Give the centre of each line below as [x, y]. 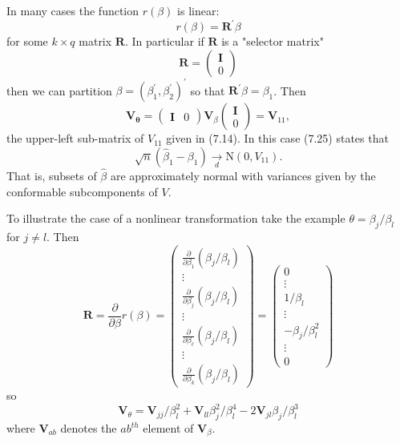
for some [27, 41]
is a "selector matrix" [273, 41]
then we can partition [59, 90]
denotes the [89, 428]
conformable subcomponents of [82, 191]
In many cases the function [73, 10]
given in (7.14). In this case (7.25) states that [277, 138]
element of [168, 428]
